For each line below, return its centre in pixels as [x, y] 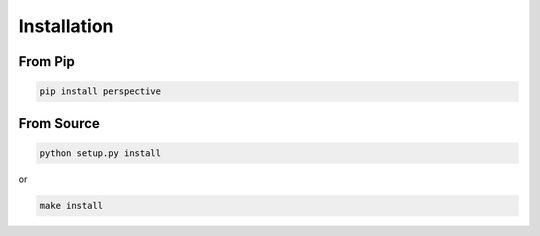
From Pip [46, 61]
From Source [59, 123]
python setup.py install [100, 153]
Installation [66, 26]
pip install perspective [100, 91]
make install [71, 205]
